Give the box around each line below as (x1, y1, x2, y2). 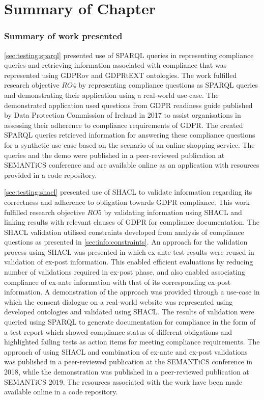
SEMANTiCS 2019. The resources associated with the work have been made (4, 376, 243, 387)
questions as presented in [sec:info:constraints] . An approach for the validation (4, 236, 248, 247)
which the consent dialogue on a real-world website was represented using (4, 296, 233, 307)
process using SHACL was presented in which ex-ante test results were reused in (4, 246, 254, 257)
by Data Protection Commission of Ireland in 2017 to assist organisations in (4, 110, 241, 120)
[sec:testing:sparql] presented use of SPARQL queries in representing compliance (4, 49, 254, 60)
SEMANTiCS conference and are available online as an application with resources (4, 159, 259, 170)
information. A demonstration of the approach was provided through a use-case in (4, 286, 260, 297)
